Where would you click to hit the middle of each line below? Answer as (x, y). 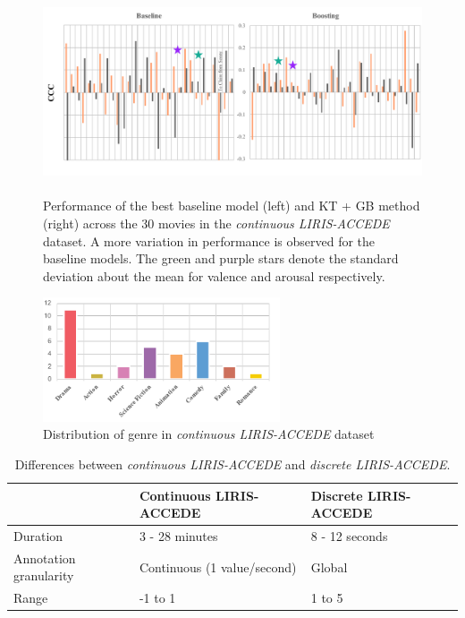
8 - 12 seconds (349, 535)
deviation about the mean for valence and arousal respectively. (214, 275)
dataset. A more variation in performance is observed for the (209, 240)
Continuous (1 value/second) (218, 566)
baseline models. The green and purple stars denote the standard (221, 258)
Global (329, 566)
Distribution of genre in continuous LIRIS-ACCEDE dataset (209, 434)
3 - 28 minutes (178, 535)
